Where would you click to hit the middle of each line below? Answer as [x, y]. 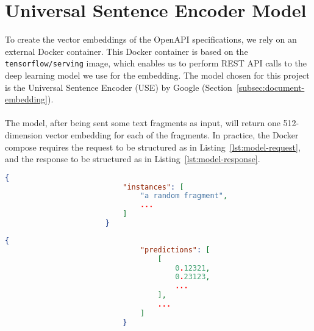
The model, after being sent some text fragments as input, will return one [143, 123]
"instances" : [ [153, 187]
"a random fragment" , [184, 196]
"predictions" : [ [175, 250]
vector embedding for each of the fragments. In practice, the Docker [172, 134]
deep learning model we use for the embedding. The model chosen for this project [157, 75]
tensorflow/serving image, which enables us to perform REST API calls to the [156, 63]
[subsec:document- [270, 87]
